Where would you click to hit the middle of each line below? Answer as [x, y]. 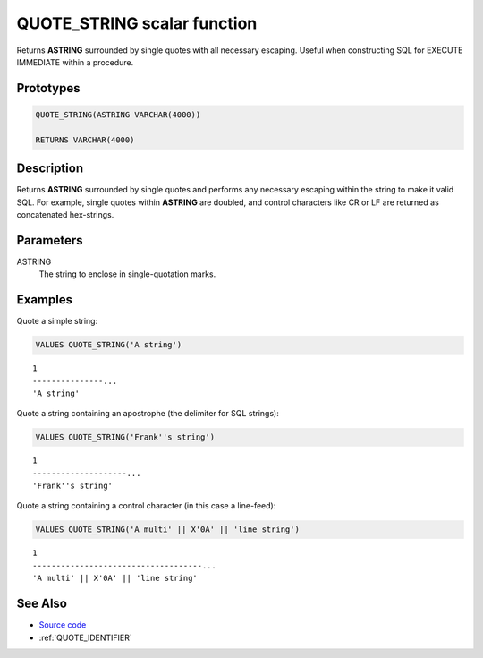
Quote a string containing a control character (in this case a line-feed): [146, 506]
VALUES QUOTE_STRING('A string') [109, 345]
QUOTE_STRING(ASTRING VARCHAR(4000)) [118, 115]
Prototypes [48, 88]
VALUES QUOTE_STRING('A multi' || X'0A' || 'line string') [167, 530]
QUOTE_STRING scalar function [137, 23]
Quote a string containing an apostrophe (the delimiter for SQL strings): [148, 414]
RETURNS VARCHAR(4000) [85, 140]
